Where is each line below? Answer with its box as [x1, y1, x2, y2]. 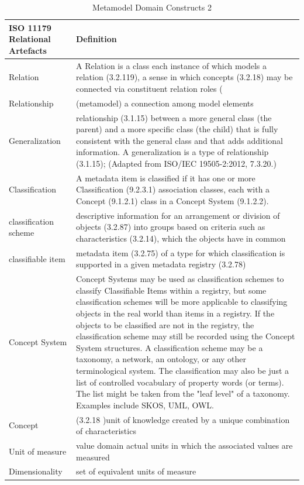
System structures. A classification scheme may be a [76, 341, 263, 353]
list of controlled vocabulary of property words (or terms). [76, 376, 284, 388]
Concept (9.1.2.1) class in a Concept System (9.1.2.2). [76, 194, 269, 207]
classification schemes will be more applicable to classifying [76, 295, 288, 308]
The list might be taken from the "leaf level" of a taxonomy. [76, 387, 290, 400]
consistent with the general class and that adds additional [76, 134, 283, 146]
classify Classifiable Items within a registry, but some [76, 284, 267, 296]
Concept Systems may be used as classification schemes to [76, 273, 284, 285]
